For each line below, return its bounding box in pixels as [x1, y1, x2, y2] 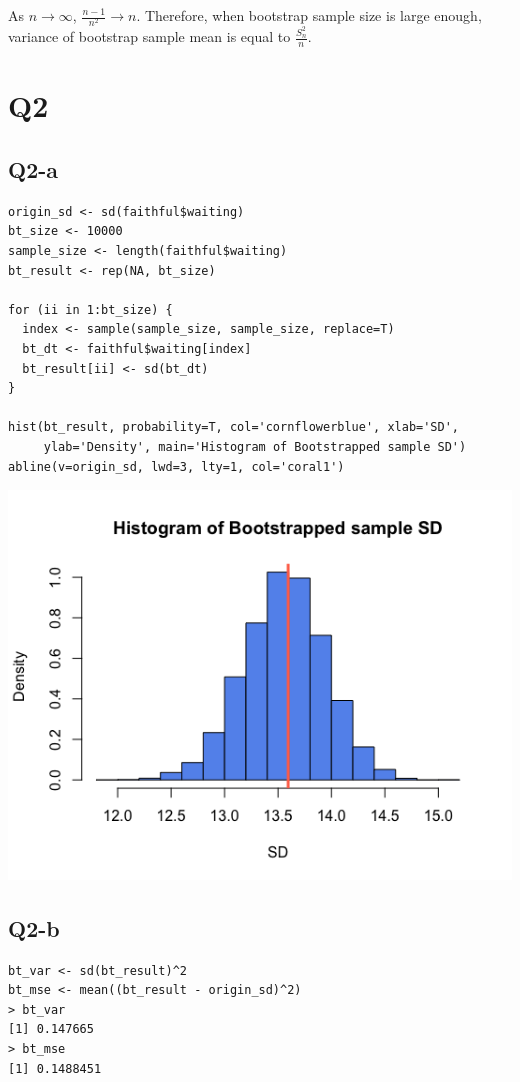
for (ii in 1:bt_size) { [8, 302, 173, 317]
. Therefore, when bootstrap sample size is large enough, [136, 5, 482, 25]
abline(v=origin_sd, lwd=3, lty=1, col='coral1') [8, 459, 345, 474]
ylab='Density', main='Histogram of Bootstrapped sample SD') [43, 439, 467, 454]
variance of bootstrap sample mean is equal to [8, 26, 291, 47]
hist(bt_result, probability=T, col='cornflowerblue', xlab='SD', [8, 420, 460, 435]
